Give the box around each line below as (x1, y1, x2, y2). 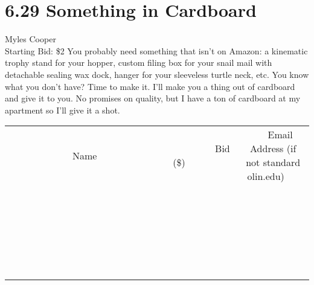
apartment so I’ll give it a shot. (5, 103, 120, 116)
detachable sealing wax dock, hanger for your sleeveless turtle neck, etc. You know (5, 68, 309, 80)
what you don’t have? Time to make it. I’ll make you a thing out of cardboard (5, 80, 295, 92)
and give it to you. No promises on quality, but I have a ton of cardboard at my (5, 92, 301, 104)
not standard (246, 155, 301, 170)
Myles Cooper (5, 33, 56, 45)
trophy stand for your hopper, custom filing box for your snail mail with (5, 56, 272, 69)
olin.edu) (247, 169, 284, 184)
